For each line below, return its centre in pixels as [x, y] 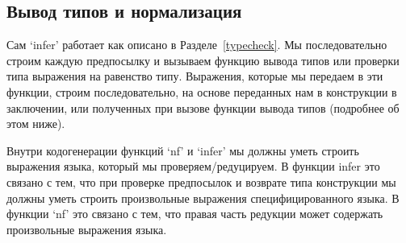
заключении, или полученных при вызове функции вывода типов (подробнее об [203, 107]
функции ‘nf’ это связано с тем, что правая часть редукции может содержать [195, 214]
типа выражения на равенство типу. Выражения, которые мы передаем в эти [195, 76]
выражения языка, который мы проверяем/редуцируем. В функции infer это [193, 166]
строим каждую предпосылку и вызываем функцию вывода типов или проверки [203, 60]
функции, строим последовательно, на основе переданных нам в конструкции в [202, 91]
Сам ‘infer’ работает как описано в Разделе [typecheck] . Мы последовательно [197, 45]
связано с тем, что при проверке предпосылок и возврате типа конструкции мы [201, 181]
